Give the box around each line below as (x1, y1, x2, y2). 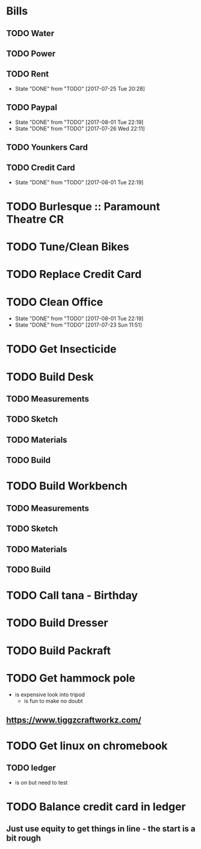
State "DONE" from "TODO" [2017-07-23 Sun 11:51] (14, 321, 143, 329)
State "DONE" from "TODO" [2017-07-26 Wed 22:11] (14, 125, 146, 132)
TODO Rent (6, 69, 49, 79)
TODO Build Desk (6, 370, 94, 383)
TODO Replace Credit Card (6, 268, 142, 281)
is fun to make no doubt (23, 697, 83, 705)
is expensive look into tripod (14, 691, 85, 699)
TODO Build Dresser (6, 616, 108, 630)
